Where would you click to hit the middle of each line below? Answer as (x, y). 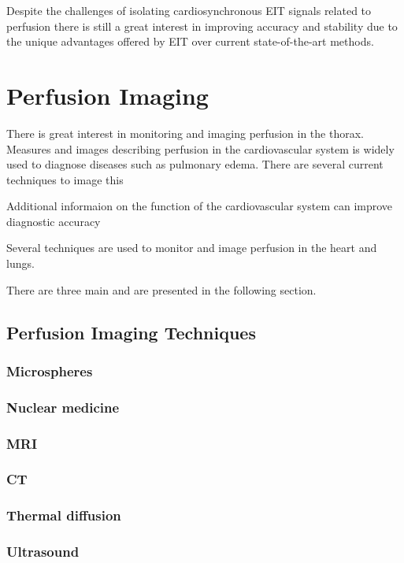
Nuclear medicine (63, 407)
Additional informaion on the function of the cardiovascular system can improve (200, 206)
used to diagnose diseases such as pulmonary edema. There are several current (195, 164)
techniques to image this (65, 179)
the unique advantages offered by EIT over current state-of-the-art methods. (190, 41)
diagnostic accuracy (54, 221)
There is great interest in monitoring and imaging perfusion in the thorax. (185, 133)
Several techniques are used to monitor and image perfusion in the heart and (192, 248)
